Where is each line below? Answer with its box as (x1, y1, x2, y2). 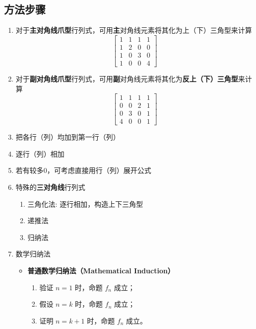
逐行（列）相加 (15, 148, 64, 159)
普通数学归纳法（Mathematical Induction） (27, 265, 175, 275)
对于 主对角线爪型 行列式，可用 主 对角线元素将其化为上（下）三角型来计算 (15, 25, 252, 35)
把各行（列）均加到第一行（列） (15, 132, 120, 142)
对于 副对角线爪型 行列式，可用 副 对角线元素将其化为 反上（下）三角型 (15, 73, 238, 83)
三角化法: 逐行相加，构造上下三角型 (27, 198, 143, 209)
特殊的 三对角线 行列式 (15, 182, 85, 192)
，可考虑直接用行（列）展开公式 (47, 165, 151, 175)
